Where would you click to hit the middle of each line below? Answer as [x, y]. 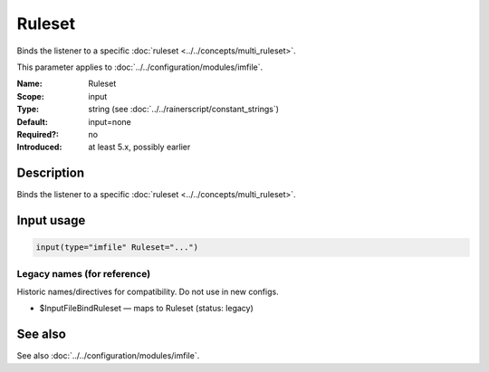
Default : [33, 121]
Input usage [51, 220]
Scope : [30, 96]
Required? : [38, 134]
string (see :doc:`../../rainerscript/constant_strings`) [184, 110]
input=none [110, 121]
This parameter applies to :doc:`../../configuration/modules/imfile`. [139, 67]
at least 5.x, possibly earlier [139, 147]
